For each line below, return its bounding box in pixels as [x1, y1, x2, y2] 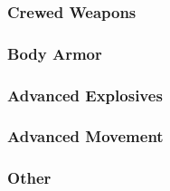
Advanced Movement [7, 125, 164, 148]
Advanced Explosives [7, 83, 163, 106]
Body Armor [7, 42, 102, 64]
